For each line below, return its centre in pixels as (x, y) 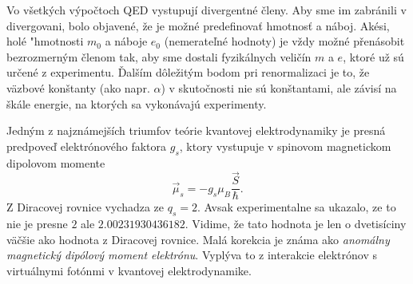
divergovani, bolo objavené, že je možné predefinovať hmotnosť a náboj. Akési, (198, 25)
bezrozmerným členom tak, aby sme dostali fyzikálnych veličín (159, 56)
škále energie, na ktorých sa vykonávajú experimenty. (137, 103)
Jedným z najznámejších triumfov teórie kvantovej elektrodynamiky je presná (196, 130)
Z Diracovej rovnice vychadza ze (85, 207)
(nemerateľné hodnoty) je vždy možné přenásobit (284, 41)
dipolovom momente (56, 162)
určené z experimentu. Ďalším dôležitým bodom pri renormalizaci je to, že (188, 72)
